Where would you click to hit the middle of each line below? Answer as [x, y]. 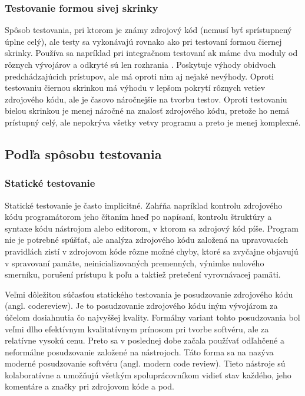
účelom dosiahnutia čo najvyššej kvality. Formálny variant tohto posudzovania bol [152, 317]
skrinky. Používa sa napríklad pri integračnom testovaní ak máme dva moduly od [151, 53]
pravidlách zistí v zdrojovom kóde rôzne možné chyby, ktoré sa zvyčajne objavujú [152, 251]
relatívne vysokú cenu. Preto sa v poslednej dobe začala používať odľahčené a [145, 340]
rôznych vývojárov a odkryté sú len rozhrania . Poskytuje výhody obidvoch [140, 64]
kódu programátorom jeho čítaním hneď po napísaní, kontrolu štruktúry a [138, 217]
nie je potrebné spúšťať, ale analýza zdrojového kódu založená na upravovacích [147, 240]
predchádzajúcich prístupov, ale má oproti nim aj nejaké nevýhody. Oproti [140, 76]
